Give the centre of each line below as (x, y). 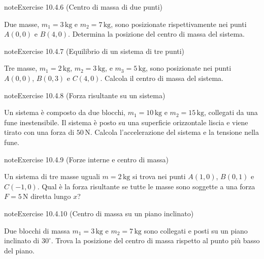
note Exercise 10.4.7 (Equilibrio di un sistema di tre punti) (94, 51)
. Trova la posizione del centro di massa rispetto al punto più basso (155, 240)
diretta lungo (51, 196)
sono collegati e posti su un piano (196, 230)
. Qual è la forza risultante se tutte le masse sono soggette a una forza (146, 186)
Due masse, (22, 24)
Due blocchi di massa (37, 230)
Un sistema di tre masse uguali (52, 176)
